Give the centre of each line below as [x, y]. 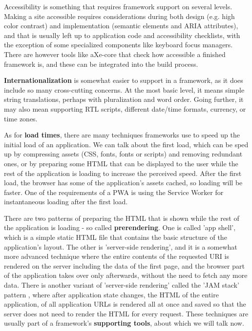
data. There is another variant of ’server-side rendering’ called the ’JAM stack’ [122, 285]
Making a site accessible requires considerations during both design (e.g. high [119, 16]
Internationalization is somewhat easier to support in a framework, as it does [124, 80]
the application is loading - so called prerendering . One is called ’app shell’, [120, 227]
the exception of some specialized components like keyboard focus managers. [118, 45]
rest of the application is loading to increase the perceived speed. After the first [123, 173]
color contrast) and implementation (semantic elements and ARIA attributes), [121, 26]
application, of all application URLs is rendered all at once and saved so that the [125, 304]
